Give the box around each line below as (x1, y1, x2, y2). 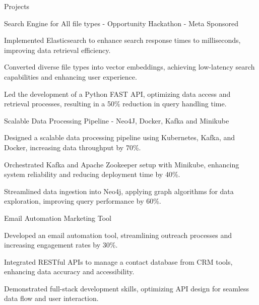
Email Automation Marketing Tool (4, 212, 111, 223)
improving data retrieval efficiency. (4, 44, 111, 55)
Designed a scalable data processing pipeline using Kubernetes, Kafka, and (4, 132, 235, 143)
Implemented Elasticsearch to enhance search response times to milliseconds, (4, 35, 241, 45)
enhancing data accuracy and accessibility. (4, 266, 135, 277)
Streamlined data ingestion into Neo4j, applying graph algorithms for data (4, 186, 234, 196)
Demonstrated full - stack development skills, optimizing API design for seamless (4, 283, 249, 293)
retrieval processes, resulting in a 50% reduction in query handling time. (4, 98, 227, 109)
